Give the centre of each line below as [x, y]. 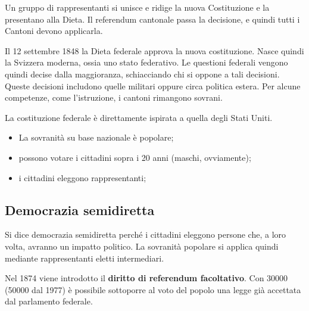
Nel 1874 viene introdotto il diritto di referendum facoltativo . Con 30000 [146, 278]
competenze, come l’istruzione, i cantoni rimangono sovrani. [114, 97]
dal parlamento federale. [49, 301]
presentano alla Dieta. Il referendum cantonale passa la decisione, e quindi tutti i [152, 19]
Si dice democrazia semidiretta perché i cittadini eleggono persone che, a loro [146, 234]
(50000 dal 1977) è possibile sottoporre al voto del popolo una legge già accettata [153, 289]
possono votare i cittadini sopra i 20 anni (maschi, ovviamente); [135, 157]
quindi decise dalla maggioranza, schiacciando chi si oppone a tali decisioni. [142, 74]
